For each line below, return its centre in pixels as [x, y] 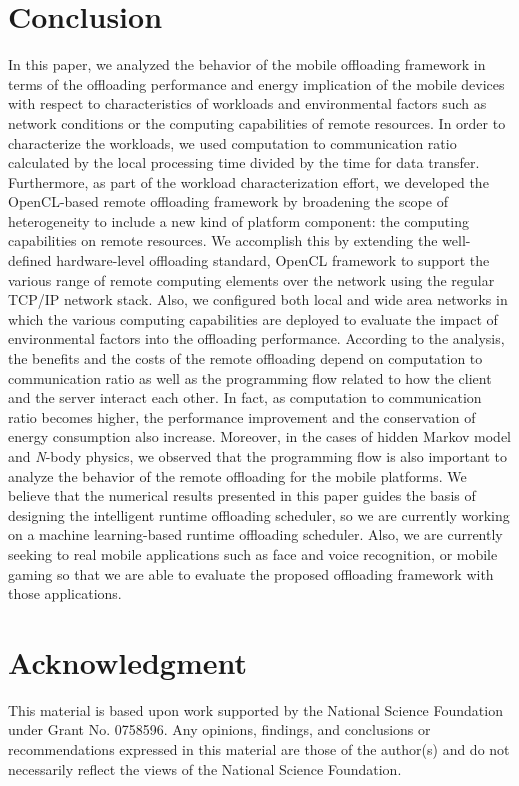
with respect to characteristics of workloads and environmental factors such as [247, 103]
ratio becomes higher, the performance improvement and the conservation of [242, 416]
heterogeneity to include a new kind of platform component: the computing [238, 220]
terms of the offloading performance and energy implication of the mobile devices [256, 83]
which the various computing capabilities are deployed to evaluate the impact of [253, 318]
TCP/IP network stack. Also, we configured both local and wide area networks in [258, 299]
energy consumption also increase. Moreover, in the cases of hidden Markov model [260, 436]
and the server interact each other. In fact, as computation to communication [245, 397]
